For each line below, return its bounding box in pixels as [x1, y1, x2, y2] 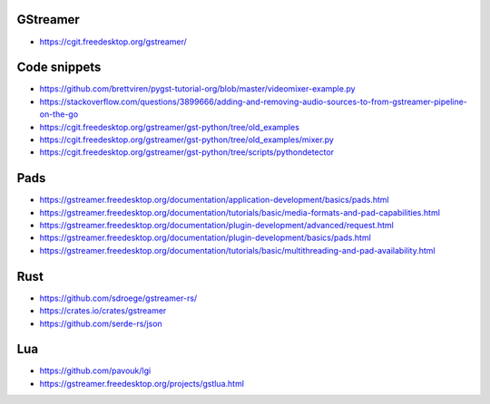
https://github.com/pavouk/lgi [39, 365, 152, 376]
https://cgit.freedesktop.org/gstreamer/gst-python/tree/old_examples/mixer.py [39, 134, 335, 145]
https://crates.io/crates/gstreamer [39, 305, 167, 316]
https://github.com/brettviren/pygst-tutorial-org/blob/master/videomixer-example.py [39, 83, 356, 94]
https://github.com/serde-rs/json [39, 318, 162, 329]
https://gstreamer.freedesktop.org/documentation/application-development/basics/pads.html [39, 195, 389, 206]
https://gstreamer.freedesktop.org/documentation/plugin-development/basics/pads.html [39, 232, 371, 244]
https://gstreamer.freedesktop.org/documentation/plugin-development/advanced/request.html [39, 220, 394, 231]
